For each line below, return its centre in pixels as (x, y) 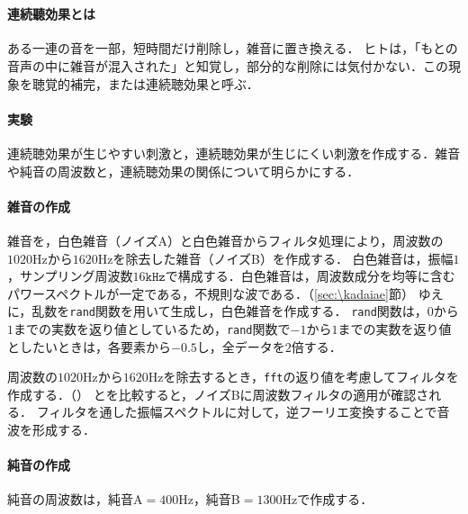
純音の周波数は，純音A (75, 499)
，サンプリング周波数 (70, 276)
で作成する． (335, 499)
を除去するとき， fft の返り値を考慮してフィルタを (311, 377)
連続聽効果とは (51, 14)
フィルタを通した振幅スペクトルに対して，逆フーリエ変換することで (237, 412)
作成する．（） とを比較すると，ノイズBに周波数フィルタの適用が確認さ (218, 394)
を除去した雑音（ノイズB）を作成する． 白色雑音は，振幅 (283, 258)
